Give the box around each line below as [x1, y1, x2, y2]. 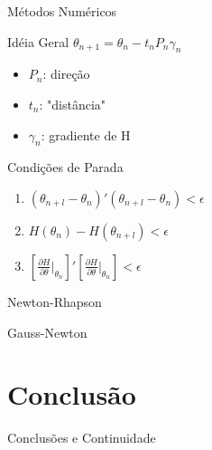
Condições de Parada [7, 158, 124, 177]
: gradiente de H [41, 125, 131, 144]
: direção [42, 64, 90, 83]
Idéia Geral [7, 32, 69, 51]
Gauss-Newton [7, 322, 88, 341]
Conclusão [7, 376, 136, 413]
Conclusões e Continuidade [7, 428, 156, 447]
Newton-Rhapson [7, 292, 102, 311]
